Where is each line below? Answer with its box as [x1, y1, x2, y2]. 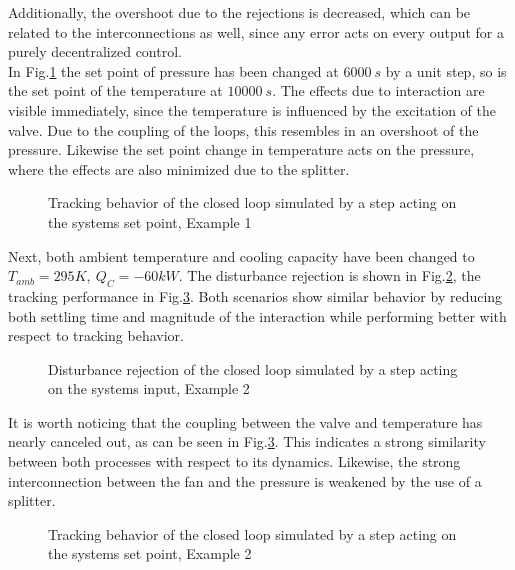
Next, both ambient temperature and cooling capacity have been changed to [8, 245, 475, 266]
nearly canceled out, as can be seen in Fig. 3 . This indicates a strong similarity [8, 431, 486, 452]
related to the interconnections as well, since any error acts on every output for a [8, 21, 504, 42]
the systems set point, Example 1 [48, 211, 252, 232]
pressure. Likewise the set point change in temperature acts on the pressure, [8, 139, 475, 160]
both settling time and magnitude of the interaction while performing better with [8, 305, 507, 326]
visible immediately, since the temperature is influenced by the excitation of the [8, 99, 496, 120]
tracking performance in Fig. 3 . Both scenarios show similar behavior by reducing [8, 285, 503, 306]
